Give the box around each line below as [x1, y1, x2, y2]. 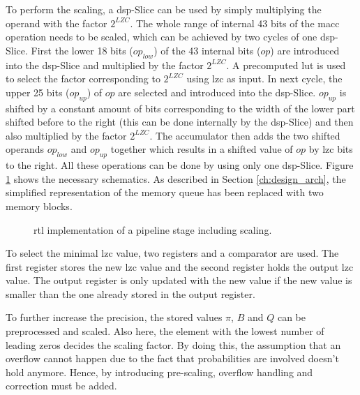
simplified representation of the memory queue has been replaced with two [6, 185, 324, 200]
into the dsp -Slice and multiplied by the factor [6, 57, 204, 72]
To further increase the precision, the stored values [6, 310, 223, 325]
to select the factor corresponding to [6, 71, 160, 86]
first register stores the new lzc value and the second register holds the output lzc [6, 259, 354, 274]
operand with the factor [6, 15, 107, 30]
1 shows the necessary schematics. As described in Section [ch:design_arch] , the [6, 171, 346, 186]
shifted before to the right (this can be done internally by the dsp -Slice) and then [6, 114, 354, 129]
